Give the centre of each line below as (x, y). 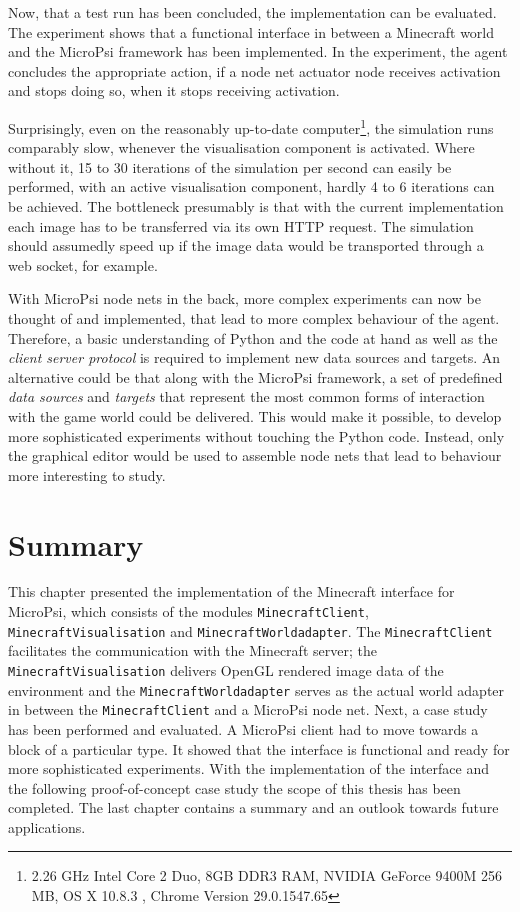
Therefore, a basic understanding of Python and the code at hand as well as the (253, 337)
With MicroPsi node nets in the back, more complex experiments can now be (245, 298)
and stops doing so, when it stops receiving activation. (174, 90)
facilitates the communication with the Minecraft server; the (192, 650)
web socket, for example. (83, 264)
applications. (47, 826)
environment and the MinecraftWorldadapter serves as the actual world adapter (256, 689)
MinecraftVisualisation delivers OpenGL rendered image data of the (226, 669)
